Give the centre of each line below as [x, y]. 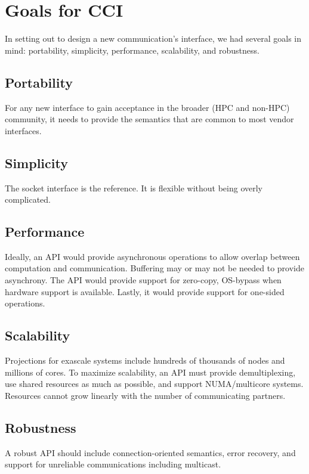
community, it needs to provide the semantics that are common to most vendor [149, 119]
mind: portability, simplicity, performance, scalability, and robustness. [132, 50]
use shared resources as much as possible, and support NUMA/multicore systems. [154, 384]
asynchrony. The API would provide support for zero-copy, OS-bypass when [143, 280]
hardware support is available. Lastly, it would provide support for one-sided [145, 291]
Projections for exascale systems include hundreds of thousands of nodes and [145, 360]
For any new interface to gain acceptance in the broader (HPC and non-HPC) [147, 107]
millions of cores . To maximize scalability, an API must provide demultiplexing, [150, 372]
